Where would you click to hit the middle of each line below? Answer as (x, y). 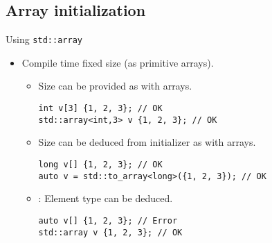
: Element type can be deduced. (106, 198)
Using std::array (44, 39)
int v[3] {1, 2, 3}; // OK (100, 109)
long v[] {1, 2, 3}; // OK (100, 164)
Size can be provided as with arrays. (115, 86)
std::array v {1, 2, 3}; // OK (110, 232)
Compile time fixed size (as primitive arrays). (118, 62)
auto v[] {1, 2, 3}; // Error (108, 220)
